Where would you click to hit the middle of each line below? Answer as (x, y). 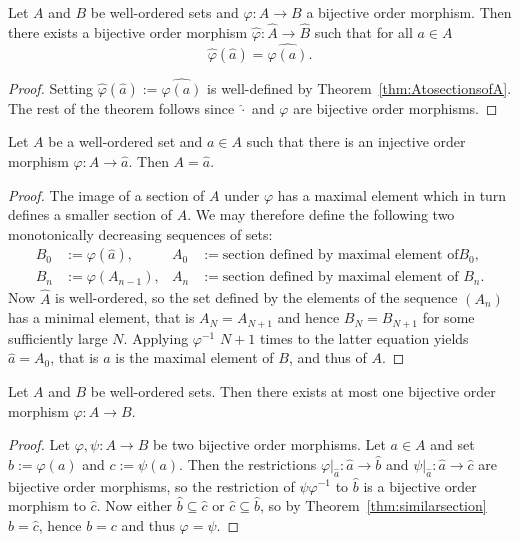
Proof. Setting (51, 87)
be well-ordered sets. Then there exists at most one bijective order (293, 390)
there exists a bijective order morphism (128, 31)
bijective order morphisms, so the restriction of (151, 485)
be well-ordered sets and (164, 12)
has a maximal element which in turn (392, 194)
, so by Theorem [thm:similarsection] (373, 505)
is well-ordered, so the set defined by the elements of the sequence (256, 297)
